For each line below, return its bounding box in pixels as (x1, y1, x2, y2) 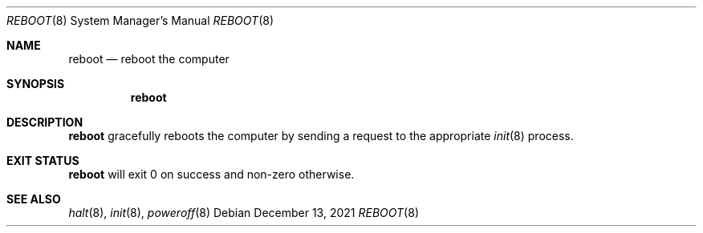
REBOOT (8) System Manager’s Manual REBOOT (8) (6, 14, 274, 27)
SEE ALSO (6, 192, 61, 206)
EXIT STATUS (6, 154, 79, 167)
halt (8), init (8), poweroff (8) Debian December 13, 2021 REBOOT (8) (68, 206, 419, 219)
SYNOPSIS (6, 77, 65, 90)
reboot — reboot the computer (68, 52, 230, 66)
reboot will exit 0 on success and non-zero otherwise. (68, 167, 355, 181)
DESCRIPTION (6, 115, 83, 129)
